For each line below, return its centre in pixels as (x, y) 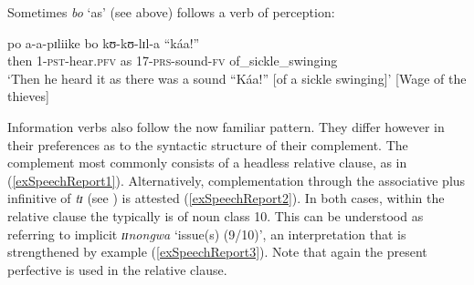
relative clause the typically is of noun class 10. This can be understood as (216, 215)
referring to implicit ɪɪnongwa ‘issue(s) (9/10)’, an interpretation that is (207, 234)
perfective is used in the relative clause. (117, 269)
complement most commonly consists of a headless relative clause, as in (207, 163)
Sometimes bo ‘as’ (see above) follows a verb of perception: (171, 12)
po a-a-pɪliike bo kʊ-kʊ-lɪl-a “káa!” (104, 42)
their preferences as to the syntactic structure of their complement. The (208, 144)
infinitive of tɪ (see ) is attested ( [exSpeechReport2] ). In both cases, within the (226, 198)
